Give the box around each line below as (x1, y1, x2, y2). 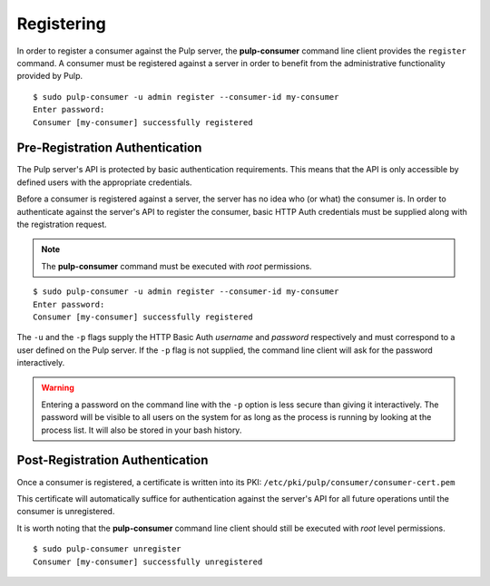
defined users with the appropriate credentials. (16, 177, 192, 188)
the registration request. (16, 219, 108, 230)
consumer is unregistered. (16, 506, 115, 517)
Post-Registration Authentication (16, 453, 209, 468)
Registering (16, 14, 106, 34)
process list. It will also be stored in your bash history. (41, 425, 242, 435)
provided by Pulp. (16, 71, 83, 82)
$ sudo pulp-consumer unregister (33, 544, 181, 554)
